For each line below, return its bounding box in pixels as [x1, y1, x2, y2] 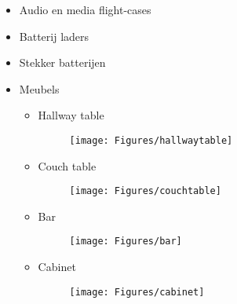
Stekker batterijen [19, 54, 106, 71]
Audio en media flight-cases [19, 2, 151, 17]
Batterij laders [19, 27, 89, 44]
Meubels [19, 80, 60, 97]
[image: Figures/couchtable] [69, 185, 221, 197]
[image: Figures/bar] [69, 236, 182, 247]
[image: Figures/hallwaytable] [69, 134, 233, 146]
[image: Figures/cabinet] [69, 286, 205, 298]
